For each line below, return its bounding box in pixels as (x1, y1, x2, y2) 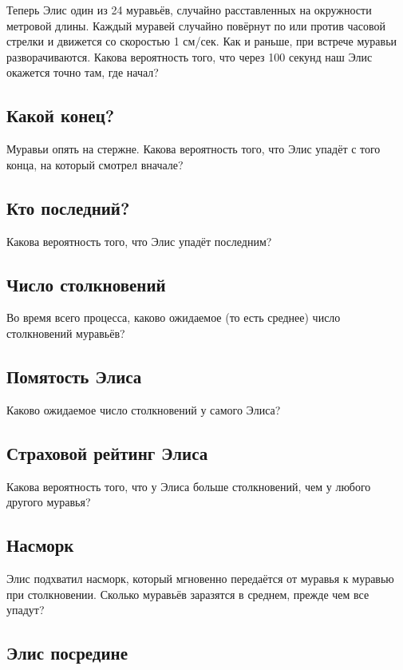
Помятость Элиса (6, 363, 142, 388)
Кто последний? (6, 195, 130, 220)
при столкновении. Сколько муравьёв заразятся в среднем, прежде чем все (6, 585, 369, 602)
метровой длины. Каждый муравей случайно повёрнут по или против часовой (6, 17, 385, 34)
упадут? (6, 601, 45, 618)
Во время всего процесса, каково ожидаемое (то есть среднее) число (6, 309, 341, 326)
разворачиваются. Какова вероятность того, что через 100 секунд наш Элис (6, 48, 373, 65)
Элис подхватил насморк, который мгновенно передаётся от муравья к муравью (6, 569, 394, 586)
